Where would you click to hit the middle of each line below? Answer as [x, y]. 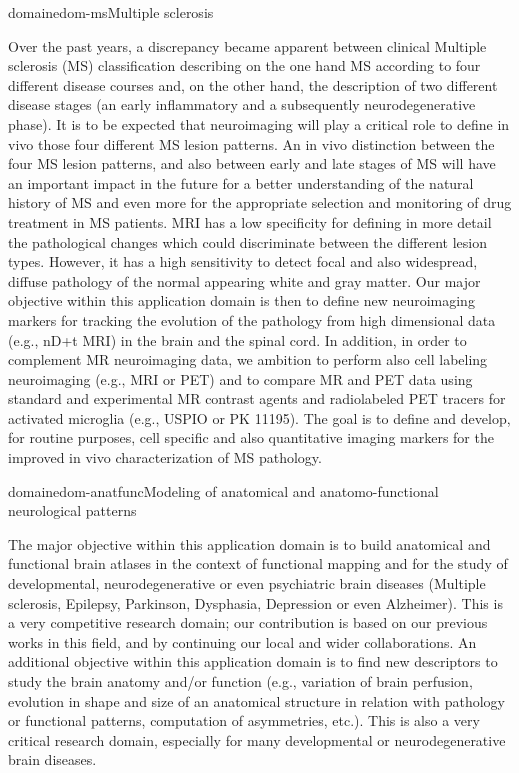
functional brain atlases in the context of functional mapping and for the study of [258, 563]
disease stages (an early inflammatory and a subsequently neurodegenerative [242, 104]
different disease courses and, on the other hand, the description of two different [253, 84]
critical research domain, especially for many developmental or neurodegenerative [257, 739]
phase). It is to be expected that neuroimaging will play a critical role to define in [259, 123]
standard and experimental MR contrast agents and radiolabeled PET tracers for [257, 398]
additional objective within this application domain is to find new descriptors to [253, 661]
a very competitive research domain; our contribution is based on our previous [248, 622]
